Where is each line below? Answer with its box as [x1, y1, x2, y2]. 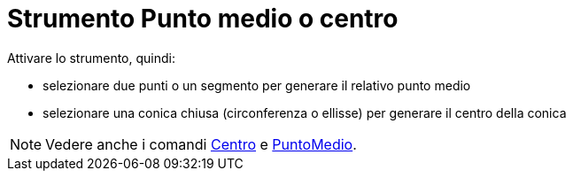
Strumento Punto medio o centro [7, 4, 399, 34]
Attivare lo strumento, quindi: [7, 50, 175, 66]
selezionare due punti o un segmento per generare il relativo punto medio [43, 77, 471, 93]
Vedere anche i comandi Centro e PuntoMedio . [45, 135, 357, 153]
